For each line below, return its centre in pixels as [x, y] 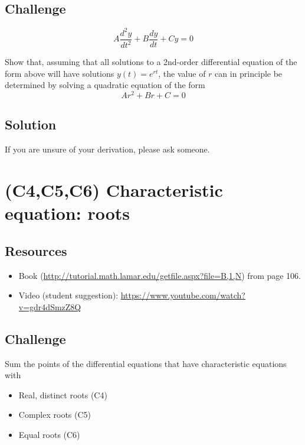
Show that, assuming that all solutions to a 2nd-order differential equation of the [151, 62]
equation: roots [67, 213]
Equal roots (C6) [49, 434]
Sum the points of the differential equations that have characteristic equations [146, 363]
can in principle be [249, 73]
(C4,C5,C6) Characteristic [114, 189]
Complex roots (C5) [55, 415]
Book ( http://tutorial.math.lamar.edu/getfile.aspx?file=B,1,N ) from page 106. [160, 275]
